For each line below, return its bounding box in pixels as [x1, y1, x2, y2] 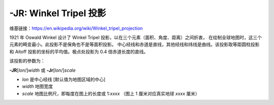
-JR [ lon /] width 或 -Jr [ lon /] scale [9, 67, 76, 73]
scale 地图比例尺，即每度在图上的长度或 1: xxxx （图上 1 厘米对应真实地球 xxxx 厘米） [22, 90, 200, 96]
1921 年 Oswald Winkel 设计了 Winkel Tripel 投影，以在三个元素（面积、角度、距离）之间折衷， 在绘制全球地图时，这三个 [9, 34, 262, 40]
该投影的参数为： [9, 58, 45, 64]
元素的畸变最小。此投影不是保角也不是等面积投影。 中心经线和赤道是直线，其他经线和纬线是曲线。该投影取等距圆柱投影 [9, 41, 260, 47]
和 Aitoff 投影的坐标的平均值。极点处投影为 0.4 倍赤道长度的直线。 [9, 48, 149, 55]
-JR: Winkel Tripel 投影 [9, 8, 106, 19]
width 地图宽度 [22, 83, 53, 89]
